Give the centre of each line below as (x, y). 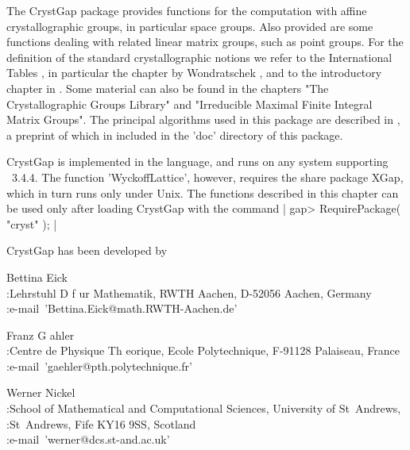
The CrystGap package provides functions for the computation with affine (187, 10)
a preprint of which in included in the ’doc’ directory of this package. (175, 135)
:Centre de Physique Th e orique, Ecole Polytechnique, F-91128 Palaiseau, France (203, 350)
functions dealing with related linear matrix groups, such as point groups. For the (205, 42)
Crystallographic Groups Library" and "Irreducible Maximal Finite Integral (190, 104)
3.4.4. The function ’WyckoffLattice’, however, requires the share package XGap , (207, 177)
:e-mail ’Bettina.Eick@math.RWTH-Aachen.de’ (122, 308)
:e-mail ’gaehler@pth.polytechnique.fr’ (99, 365)
